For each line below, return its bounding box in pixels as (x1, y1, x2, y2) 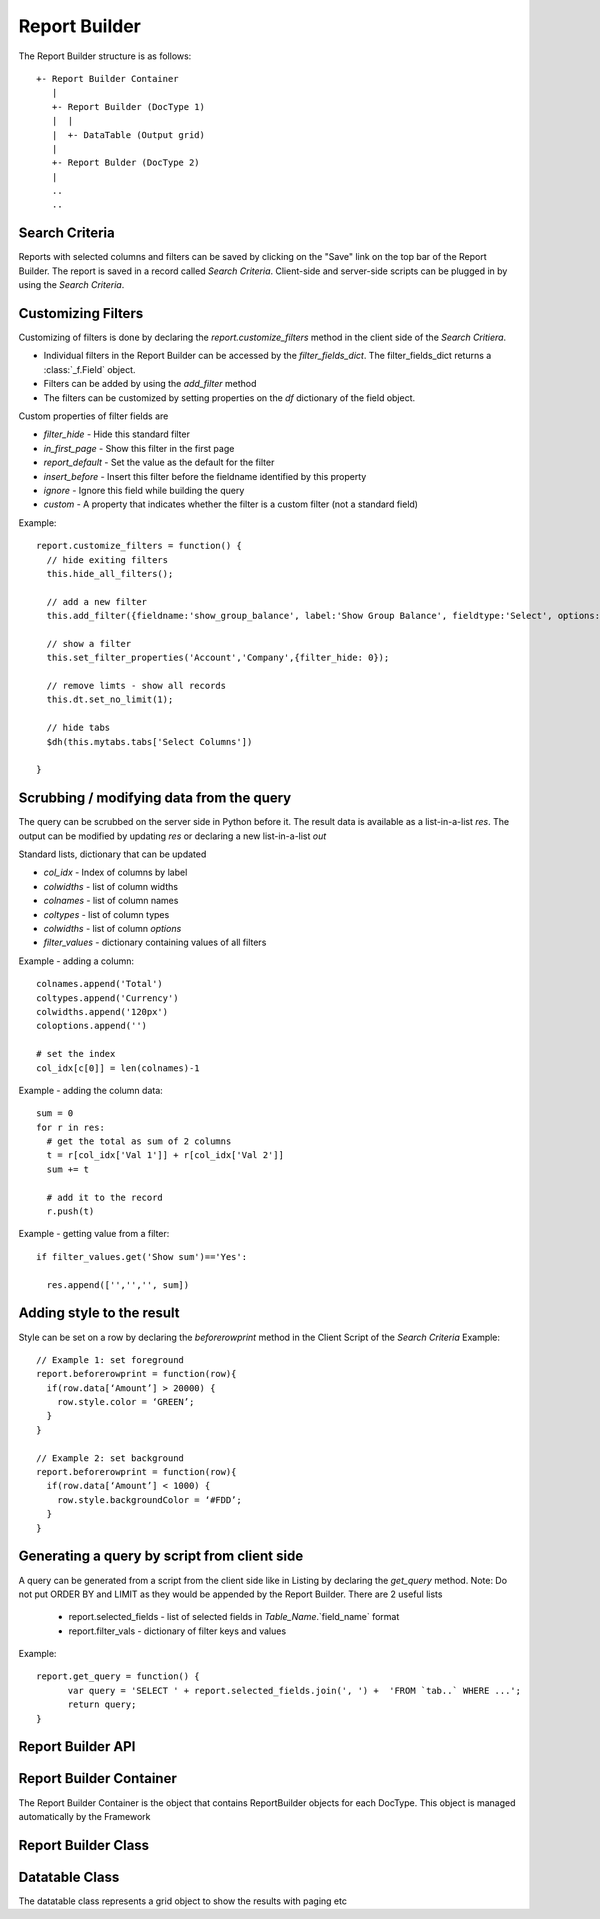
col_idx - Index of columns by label (43, 866, 188, 879)
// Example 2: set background (36, 1452, 185, 1464)
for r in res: (36, 1121, 105, 1133)
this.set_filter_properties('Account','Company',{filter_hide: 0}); (46, 652, 390, 664)
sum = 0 (36, 1108, 74, 1119)
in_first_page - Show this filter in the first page (43, 442, 235, 454)
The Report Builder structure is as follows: (18, 50, 192, 62)
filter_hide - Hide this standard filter (43, 428, 190, 440)
